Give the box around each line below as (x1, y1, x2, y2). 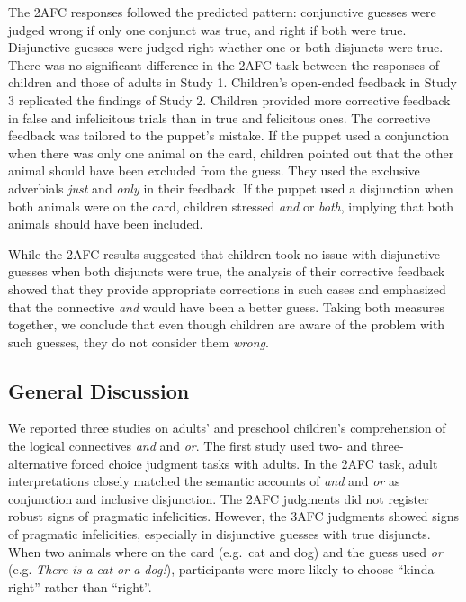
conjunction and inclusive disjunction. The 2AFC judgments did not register (8, 489, 429, 508)
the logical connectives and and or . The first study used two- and (8, 436, 368, 455)
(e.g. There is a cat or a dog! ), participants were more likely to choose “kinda (8, 560, 435, 579)
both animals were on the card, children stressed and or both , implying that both (8, 196, 454, 215)
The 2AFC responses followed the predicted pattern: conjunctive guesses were (8, 3, 436, 21)
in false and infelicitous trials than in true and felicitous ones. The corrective (8, 108, 431, 127)
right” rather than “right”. (8, 577, 152, 596)
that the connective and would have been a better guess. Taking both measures (8, 297, 444, 316)
